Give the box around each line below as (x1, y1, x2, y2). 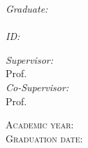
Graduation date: (6, 130, 83, 145)
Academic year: (6, 117, 74, 132)
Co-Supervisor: (6, 79, 69, 94)
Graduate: (6, 1, 48, 15)
